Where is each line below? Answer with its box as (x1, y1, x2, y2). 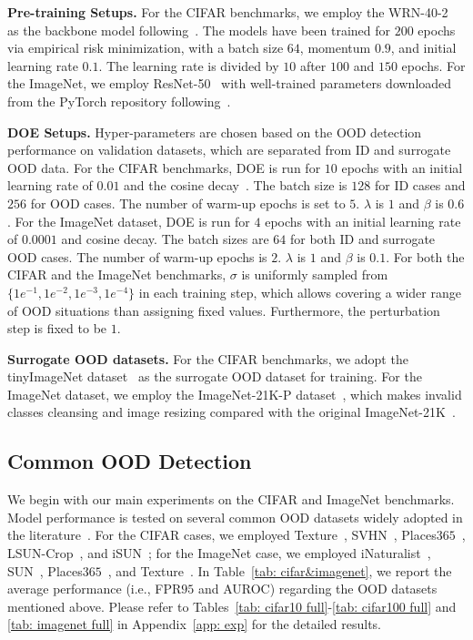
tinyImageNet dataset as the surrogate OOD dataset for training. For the (7, 367, 422, 386)
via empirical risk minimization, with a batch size (7, 38, 284, 57)
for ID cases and (374, 176, 466, 195)
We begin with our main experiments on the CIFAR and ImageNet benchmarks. (7, 490, 455, 509)
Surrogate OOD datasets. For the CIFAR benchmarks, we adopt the (7, 349, 408, 368)
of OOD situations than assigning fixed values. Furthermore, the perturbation (7, 300, 440, 320)
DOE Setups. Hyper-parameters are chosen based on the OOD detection (7, 122, 422, 141)
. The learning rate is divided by (98, 56, 279, 75)
